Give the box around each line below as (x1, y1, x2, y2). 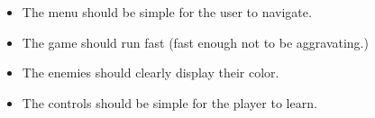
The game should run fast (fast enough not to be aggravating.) (22, 32, 369, 51)
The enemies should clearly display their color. (22, 63, 279, 82)
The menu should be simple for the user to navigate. (22, 3, 312, 21)
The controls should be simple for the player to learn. (22, 93, 317, 112)
